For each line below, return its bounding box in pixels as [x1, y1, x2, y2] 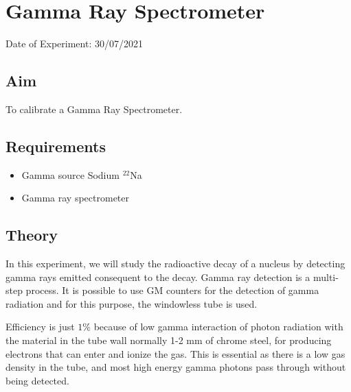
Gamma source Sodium [21, 167, 120, 182]
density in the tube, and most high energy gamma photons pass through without [5, 360, 346, 374]
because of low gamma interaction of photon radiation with [93, 319, 343, 334]
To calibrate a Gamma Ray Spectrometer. [5, 101, 183, 116]
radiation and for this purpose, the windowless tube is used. [5, 296, 258, 310]
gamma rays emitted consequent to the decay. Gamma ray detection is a [5, 269, 310, 284]
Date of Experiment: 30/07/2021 [5, 36, 143, 51]
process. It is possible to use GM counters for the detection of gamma [25, 283, 319, 297]
